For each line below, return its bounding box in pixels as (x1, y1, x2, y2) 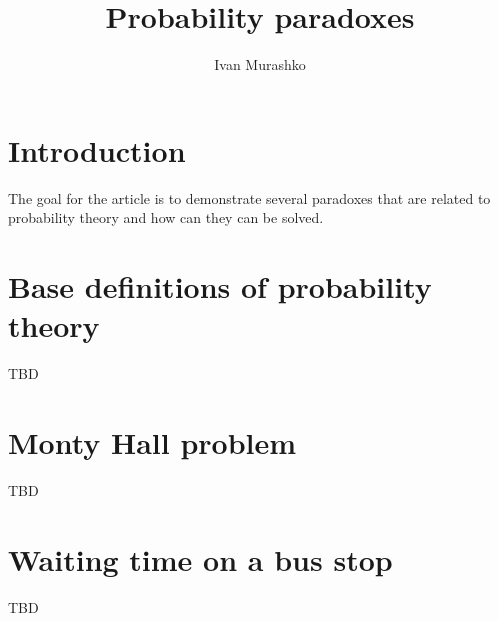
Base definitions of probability (8, 266, 432, 307)
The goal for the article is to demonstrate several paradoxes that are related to (8, 187, 491, 208)
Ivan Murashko (214, 54, 306, 75)
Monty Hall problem (8, 421, 297, 462)
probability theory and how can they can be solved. (8, 207, 324, 228)
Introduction (8, 129, 186, 170)
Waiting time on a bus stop (8, 538, 393, 579)
